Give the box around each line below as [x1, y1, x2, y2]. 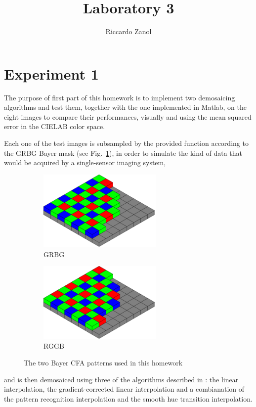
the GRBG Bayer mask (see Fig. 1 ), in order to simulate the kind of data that [4, 147, 242, 158]
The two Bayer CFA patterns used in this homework [24, 358, 183, 368]
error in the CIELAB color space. [4, 121, 105, 132]
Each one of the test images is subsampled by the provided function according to [4, 138, 249, 148]
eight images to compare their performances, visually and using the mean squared [4, 111, 252, 122]
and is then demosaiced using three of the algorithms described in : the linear [4, 374, 239, 384]
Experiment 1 [4, 63, 99, 84]
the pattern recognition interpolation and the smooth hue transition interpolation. [4, 393, 253, 404]
